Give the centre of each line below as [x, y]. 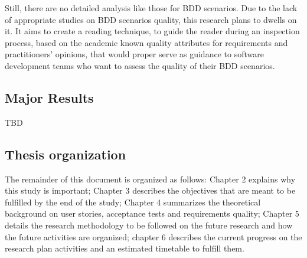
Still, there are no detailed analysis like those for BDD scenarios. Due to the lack [151, 8]
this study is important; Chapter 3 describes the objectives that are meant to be [150, 190]
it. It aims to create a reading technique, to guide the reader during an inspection [152, 31]
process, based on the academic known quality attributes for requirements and [146, 42]
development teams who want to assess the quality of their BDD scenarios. [140, 65]
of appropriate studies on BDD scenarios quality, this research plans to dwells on [151, 19]
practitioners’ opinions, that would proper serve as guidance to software [134, 54]
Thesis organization [66, 154]
